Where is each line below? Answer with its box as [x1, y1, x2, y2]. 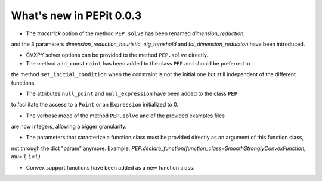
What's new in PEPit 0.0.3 [11, 9, 142, 22]
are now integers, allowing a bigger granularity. [11, 123, 127, 130]
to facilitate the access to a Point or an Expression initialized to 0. [11, 101, 179, 108]
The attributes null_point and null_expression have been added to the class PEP [26, 90, 238, 97]
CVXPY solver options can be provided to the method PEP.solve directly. [26, 51, 209, 59]
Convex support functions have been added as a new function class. [26, 164, 195, 171]
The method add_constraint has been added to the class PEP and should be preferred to [26, 60, 250, 67]
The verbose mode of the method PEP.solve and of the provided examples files [26, 112, 225, 119]
